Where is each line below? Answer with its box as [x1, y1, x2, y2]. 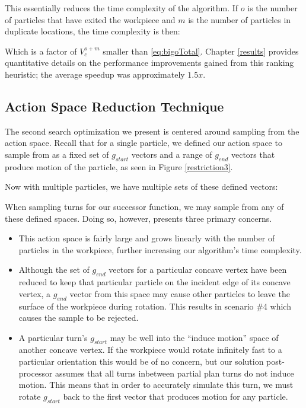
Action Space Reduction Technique [5, 97, 224, 115]
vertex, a [18, 287, 51, 299]
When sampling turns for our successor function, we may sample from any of [5, 200, 284, 212]
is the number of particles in [188, 13, 291, 26]
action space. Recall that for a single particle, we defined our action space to [5, 136, 282, 149]
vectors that [231, 148, 275, 160]
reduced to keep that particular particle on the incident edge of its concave [18, 276, 291, 288]
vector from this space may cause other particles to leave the [69, 287, 290, 299]
